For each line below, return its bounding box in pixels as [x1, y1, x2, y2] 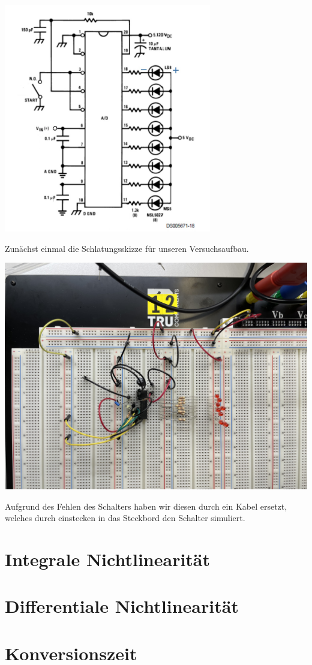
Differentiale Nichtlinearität [5, 594, 239, 618]
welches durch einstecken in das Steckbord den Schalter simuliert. [5, 511, 245, 524]
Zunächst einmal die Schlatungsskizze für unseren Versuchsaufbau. [5, 242, 249, 254]
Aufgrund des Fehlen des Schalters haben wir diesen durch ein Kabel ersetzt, [5, 499, 287, 512]
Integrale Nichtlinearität [5, 547, 211, 571]
